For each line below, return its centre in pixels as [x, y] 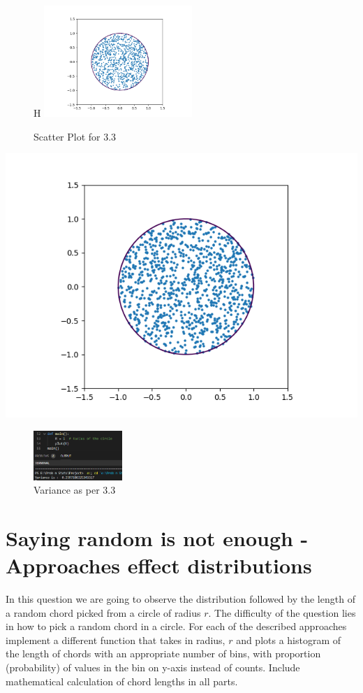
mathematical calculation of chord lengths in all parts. [122, 681]
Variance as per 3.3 [75, 490]
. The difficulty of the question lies [282, 612]
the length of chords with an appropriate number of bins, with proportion [163, 653]
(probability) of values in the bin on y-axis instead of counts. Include [153, 667]
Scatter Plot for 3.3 [75, 136]
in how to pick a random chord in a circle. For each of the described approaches [176, 626]
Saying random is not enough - [157, 537]
